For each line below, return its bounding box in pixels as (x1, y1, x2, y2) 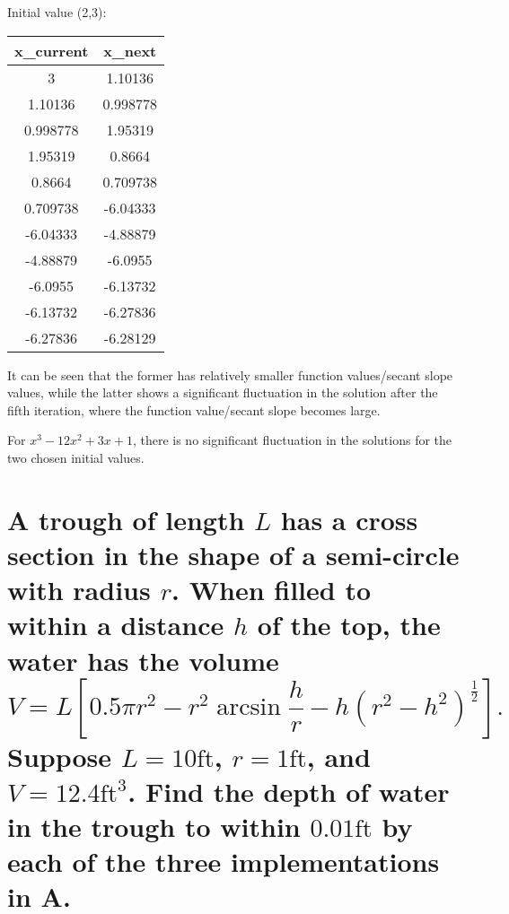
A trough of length (7, 501, 245, 537)
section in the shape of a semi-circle (7, 535, 460, 572)
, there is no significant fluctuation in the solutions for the (132, 431, 452, 449)
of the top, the (257, 606, 441, 643)
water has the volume (7, 641, 279, 678)
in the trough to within (7, 808, 301, 845)
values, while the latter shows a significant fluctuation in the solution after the (7, 383, 438, 402)
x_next (103, 39, 157, 61)
